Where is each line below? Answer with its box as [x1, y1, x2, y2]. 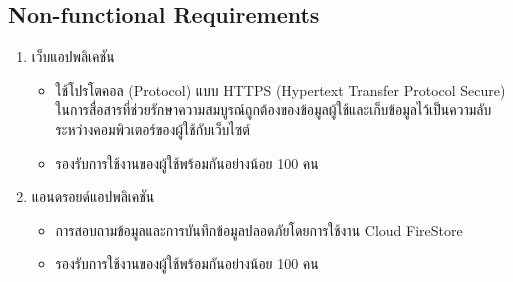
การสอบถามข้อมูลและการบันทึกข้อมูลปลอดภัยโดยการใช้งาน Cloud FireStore [55, 219, 463, 240]
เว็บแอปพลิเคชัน [31, 46, 115, 67]
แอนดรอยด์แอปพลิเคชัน [31, 186, 155, 207]
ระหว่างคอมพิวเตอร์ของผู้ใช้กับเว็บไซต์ [55, 118, 250, 139]
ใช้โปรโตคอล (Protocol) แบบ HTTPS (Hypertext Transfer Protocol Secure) [55, 79, 506, 100]
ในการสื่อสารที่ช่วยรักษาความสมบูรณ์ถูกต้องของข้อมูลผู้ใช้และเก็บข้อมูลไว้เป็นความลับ [55, 99, 492, 120]
